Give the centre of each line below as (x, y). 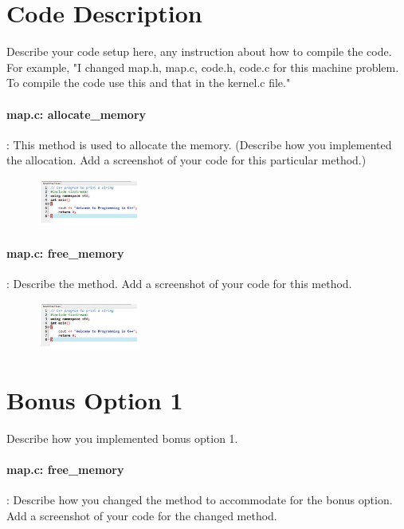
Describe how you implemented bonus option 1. (122, 438)
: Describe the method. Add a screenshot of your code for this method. (179, 283)
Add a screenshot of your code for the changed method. (142, 515)
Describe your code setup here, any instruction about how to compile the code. (199, 51)
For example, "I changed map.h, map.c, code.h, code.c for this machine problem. (203, 67)
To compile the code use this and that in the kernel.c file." (149, 83)
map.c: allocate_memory (76, 114)
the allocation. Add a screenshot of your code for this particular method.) (186, 160)
